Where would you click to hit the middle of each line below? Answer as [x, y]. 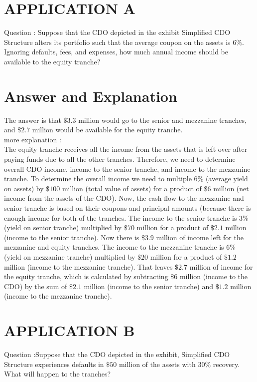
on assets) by [24, 188]
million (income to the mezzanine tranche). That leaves [88, 266]
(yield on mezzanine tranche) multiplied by [70, 256]
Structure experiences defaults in [54, 364]
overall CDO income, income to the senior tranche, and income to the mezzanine [127, 169]
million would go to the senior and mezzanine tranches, [162, 120]
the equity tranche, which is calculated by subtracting [86, 276]
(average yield [227, 179]
